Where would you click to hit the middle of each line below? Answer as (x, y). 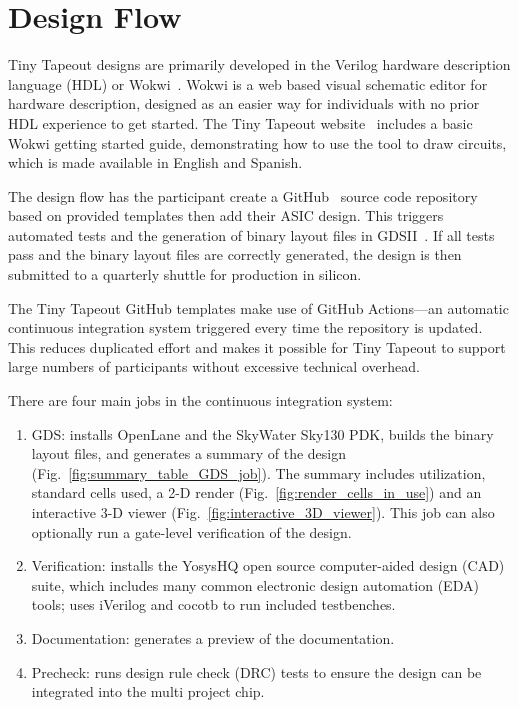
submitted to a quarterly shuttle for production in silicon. (185, 274)
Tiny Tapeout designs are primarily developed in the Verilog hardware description (259, 64)
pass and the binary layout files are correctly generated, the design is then (235, 254)
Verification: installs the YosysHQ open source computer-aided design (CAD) (268, 565)
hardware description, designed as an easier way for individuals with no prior (244, 103)
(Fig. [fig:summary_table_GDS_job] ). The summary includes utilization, (258, 472)
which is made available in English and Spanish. (155, 162)
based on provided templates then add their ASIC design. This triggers (226, 215)
